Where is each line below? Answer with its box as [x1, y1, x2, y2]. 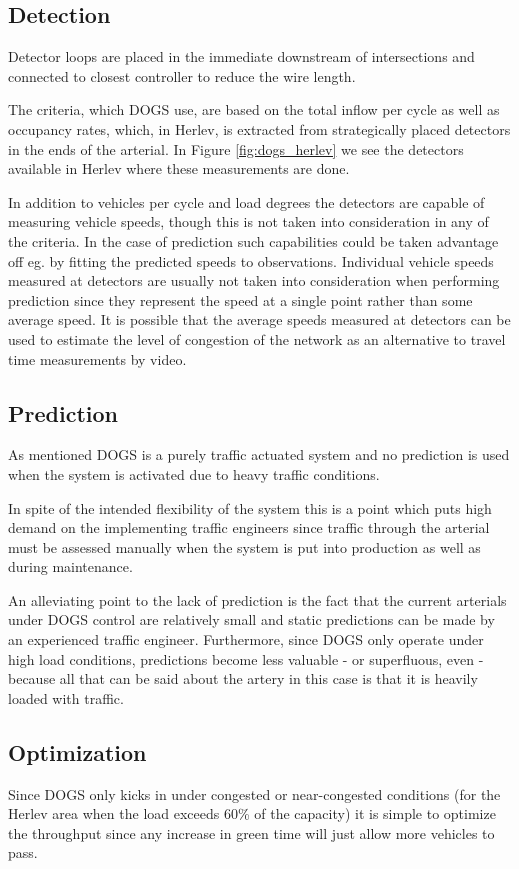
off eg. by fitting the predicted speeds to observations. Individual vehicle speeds [8, 250, 494, 271]
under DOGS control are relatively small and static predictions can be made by [8, 609, 495, 630]
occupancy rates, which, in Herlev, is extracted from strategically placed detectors [8, 118, 511, 139]
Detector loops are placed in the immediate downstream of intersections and [8, 46, 475, 67]
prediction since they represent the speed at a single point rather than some [8, 289, 473, 310]
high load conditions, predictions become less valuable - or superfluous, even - [8, 648, 484, 669]
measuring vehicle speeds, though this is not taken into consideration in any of [8, 211, 489, 232]
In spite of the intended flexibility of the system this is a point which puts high [8, 497, 492, 518]
